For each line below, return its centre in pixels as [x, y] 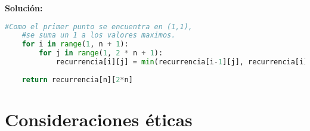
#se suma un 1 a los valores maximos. [99, 35]
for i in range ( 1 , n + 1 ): [75, 44]
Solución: [24, 8]
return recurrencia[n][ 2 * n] [77, 79]
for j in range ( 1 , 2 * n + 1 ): [101, 53]
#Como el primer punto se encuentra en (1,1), [99, 26]
